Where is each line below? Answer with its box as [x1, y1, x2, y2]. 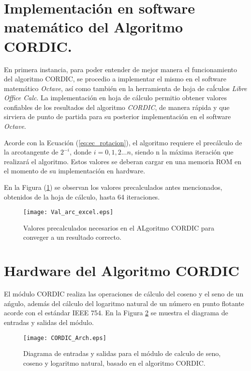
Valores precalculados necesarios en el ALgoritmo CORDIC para [23, 222, 214, 232]
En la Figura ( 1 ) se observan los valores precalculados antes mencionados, [4, 182, 222, 192]
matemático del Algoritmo [4, 17, 183, 37]
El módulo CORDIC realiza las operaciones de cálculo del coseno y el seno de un [4, 289, 244, 299]
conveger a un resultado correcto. [23, 232, 121, 242]
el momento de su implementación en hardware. [4, 166, 146, 176]
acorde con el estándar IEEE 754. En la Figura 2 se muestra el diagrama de [4, 308, 228, 318]
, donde [69, 147, 92, 157]
